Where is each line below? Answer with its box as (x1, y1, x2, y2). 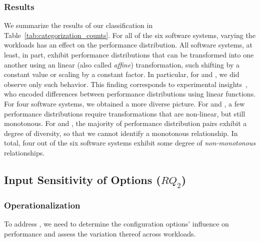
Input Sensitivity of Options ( (4, 171, 161, 187)
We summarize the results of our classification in (4, 20, 153, 30)
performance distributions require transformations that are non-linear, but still (4, 108, 245, 118)
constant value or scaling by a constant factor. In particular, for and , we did (4, 69, 239, 79)
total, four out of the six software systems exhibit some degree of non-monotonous (4, 137, 256, 148)
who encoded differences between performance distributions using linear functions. (4, 88, 256, 99)
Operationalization (4, 199, 80, 211)
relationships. (4, 147, 45, 157)
